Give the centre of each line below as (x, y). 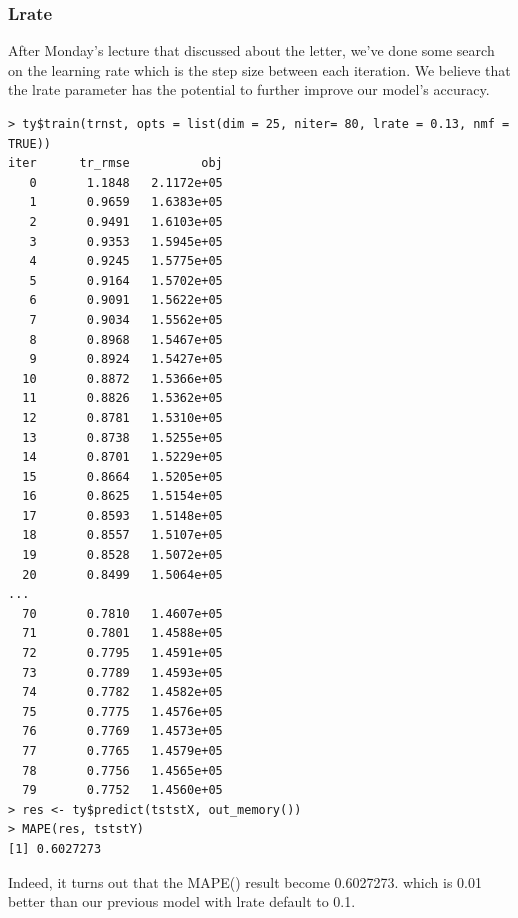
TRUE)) (29, 143)
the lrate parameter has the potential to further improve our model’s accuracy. (249, 89)
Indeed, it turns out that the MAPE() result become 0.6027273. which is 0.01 (245, 881)
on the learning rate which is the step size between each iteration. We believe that (259, 69)
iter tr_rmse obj (115, 163)
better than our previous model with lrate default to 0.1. (182, 901)
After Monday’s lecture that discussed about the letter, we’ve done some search (251, 50)
